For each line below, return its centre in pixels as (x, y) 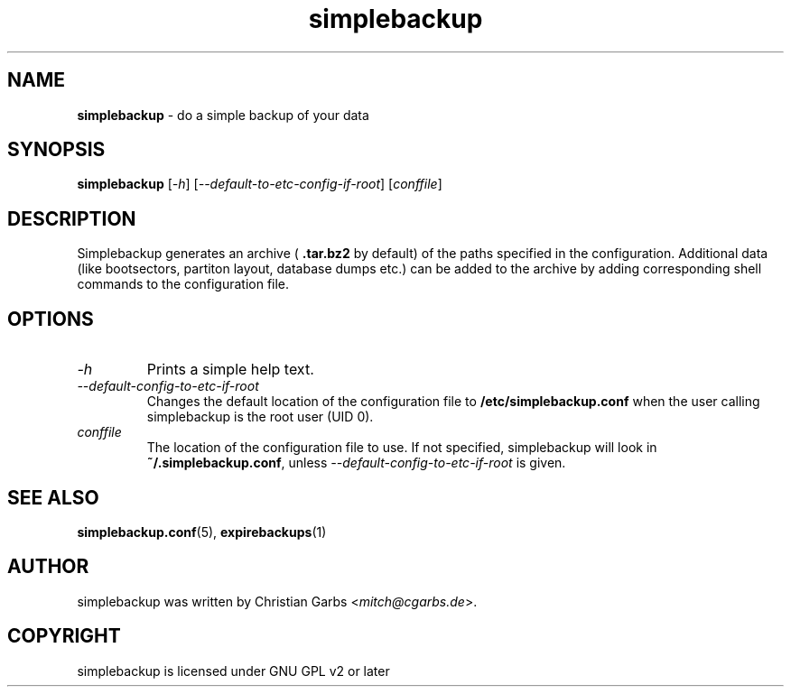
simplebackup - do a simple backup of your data (223, 115)
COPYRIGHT (64, 636)
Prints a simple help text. (230, 370)
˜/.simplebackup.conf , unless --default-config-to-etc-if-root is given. (356, 463)
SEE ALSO (53, 497)
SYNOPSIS (56, 150)
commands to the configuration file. (183, 284)
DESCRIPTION (72, 218)
